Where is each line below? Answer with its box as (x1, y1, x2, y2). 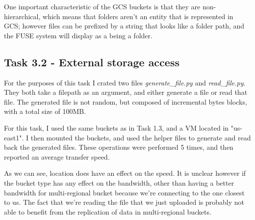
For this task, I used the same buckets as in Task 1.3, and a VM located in (4, 122, 229, 133)
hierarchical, (4, 11, 41, 21)
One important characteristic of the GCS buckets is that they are (4, 1, 201, 11)
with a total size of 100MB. (4, 106, 86, 116)
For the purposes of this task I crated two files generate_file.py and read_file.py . (4, 77, 246, 87)
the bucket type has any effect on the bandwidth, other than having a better (4, 177, 234, 188)
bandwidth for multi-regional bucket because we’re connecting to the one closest (4, 187, 245, 197)
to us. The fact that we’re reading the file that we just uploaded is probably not (4, 197, 244, 207)
